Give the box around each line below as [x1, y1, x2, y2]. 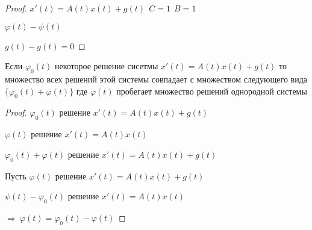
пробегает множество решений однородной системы [116, 84, 307, 97]
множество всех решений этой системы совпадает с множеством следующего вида [5, 72, 307, 85]
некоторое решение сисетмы [54, 60, 158, 72]
